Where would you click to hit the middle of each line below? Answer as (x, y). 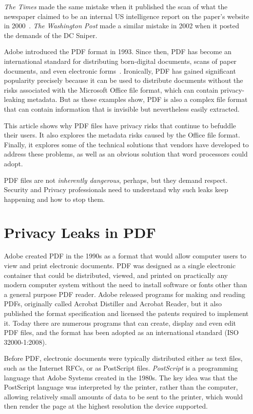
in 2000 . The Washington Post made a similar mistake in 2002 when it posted (122, 26)
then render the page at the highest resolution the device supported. (106, 406)
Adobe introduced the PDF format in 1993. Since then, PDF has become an (118, 51)
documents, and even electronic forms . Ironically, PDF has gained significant (120, 70)
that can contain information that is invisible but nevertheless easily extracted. (122, 108)
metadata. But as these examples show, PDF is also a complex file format (137, 99)
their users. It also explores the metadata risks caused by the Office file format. (122, 135)
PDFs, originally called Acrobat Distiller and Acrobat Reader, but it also (113, 304)
